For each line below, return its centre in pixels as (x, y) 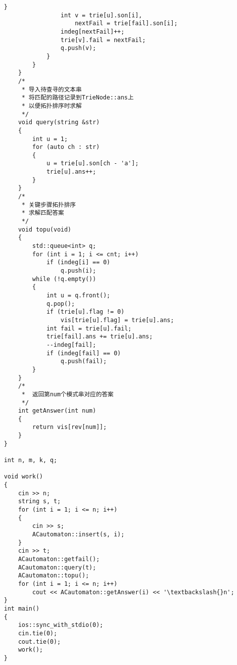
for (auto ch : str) (66, 147)
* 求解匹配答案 (43, 213)
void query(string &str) (59, 122)
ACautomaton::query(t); (57, 567)
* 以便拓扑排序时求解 (52, 106)
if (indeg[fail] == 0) (84, 353)
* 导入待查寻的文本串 (52, 89)
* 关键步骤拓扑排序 (49, 205)
